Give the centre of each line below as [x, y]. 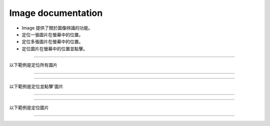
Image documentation [56, 13]
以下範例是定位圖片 [29, 108]
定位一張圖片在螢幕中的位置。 [52, 34]
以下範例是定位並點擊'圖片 [36, 86]
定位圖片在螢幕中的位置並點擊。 [54, 49]
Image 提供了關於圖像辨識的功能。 [57, 28]
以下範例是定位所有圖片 [33, 65]
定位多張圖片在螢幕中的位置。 [52, 42]
